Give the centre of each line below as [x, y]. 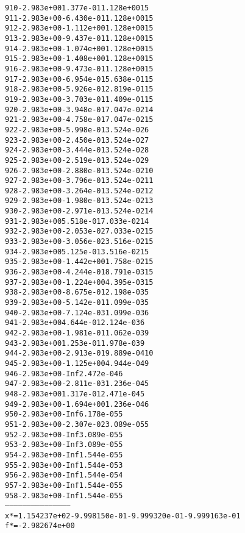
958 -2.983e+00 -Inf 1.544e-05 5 [64, 495]
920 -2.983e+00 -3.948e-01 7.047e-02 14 [79, 109]
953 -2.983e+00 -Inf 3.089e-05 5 [64, 445]
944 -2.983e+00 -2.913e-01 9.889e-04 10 [79, 353]
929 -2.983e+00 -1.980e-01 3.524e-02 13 [79, 201]
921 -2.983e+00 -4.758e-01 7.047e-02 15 [79, 120]
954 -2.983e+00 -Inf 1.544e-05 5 [64, 455]
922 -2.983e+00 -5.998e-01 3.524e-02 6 [77, 130]
